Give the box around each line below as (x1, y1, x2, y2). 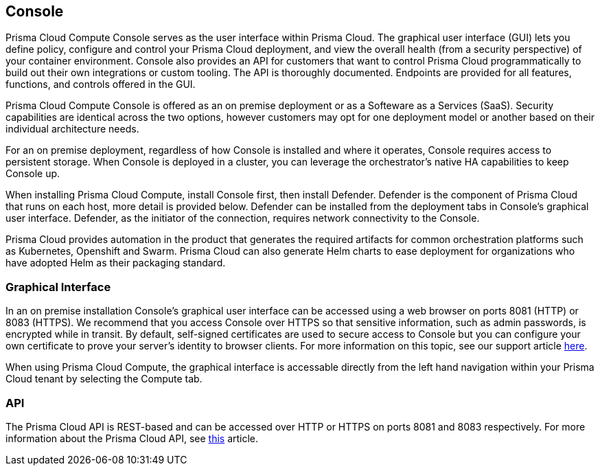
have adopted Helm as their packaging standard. (5, 257, 226, 269)
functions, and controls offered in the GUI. (5, 78, 196, 91)
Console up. (5, 168, 60, 180)
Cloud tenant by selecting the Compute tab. (5, 373, 203, 385)
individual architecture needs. (5, 123, 139, 135)
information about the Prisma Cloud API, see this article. (5, 432, 259, 444)
